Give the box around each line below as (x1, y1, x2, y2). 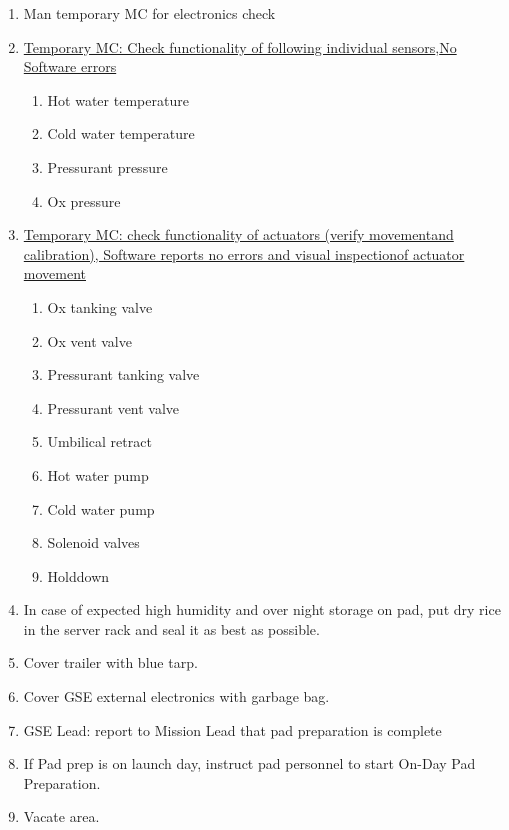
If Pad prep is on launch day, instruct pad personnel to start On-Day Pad (23, 753, 476, 774)
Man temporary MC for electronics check (23, 3, 276, 23)
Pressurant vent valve (47, 397, 180, 418)
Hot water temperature (47, 89, 189, 110)
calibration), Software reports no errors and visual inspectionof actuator (23, 243, 465, 264)
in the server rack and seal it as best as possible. (23, 618, 320, 639)
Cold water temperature (47, 123, 195, 144)
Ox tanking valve (47, 296, 153, 317)
